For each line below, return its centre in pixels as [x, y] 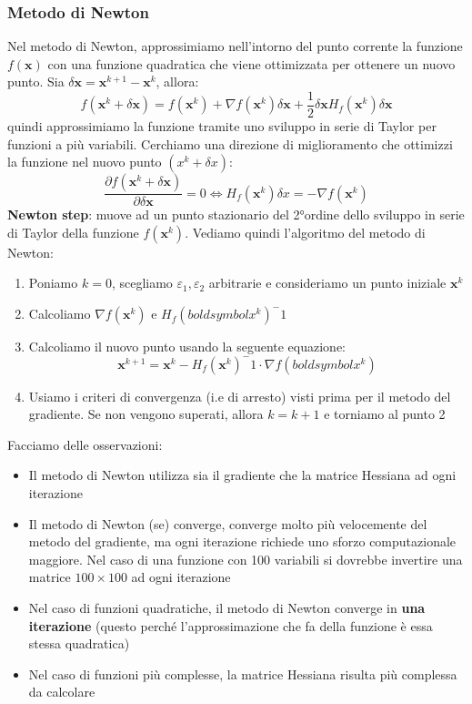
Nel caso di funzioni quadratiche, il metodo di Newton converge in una [227, 607]
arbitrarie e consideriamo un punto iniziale [327, 283]
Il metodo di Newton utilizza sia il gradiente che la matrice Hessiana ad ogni [242, 475]
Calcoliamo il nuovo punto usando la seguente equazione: [187, 347]
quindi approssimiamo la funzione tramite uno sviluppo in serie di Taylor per [222, 126]
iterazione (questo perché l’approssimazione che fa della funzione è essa [231, 625]
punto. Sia [36, 82]
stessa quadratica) [79, 643]
